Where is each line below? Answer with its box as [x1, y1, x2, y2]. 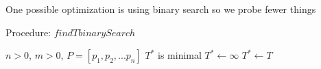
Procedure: [5, 25, 51, 39]
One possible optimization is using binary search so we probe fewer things [5, 2, 316, 16]
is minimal [158, 48, 202, 62]
